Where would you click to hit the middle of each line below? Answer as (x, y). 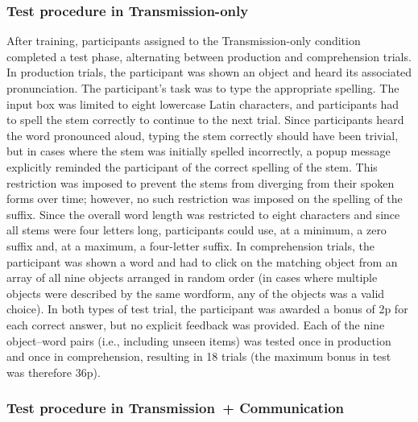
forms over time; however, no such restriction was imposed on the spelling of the (205, 199)
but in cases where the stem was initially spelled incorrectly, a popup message (199, 151)
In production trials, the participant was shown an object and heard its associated (209, 72)
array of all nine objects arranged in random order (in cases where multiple (192, 277)
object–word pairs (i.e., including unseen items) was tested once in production (199, 340)
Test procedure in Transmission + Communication (176, 408)
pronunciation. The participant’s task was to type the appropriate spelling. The (203, 88)
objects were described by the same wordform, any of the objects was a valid (196, 293)
